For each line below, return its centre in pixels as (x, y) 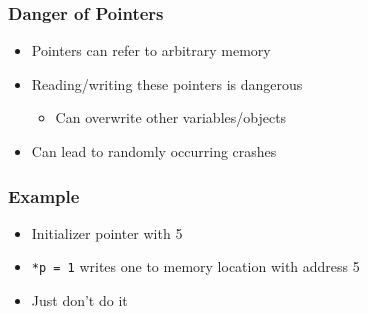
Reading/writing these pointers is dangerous (167, 83)
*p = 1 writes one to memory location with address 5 (195, 266)
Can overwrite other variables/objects (171, 117)
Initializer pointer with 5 (107, 232)
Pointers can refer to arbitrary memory (151, 50)
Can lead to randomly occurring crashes (154, 151)
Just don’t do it (79, 300)
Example (44, 195)
